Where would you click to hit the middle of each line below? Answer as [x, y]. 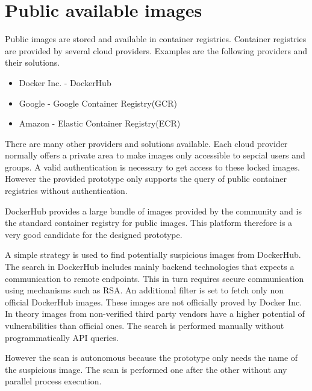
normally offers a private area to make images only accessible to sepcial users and [155, 155]
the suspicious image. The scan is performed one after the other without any [146, 369]
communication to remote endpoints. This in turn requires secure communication [154, 278]
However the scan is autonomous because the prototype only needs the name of [151, 358]
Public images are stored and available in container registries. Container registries [156, 39]
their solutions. [33, 62]
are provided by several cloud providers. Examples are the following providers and [156, 50]
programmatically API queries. [62, 337]
